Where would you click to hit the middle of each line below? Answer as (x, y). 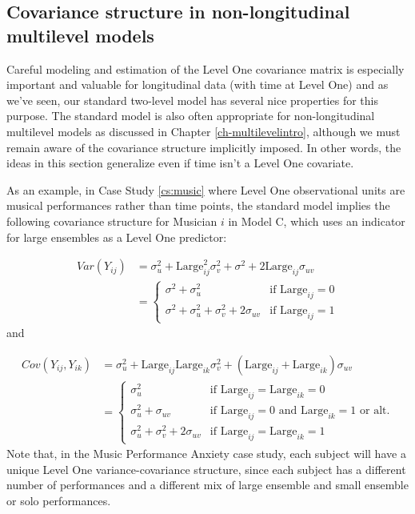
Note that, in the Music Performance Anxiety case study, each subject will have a (206, 454)
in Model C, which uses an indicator (317, 221)
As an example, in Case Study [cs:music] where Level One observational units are (206, 189)
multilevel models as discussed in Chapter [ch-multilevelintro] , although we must (204, 131)
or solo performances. (59, 500)
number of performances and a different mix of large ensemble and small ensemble (207, 485)
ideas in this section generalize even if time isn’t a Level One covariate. (180, 163)
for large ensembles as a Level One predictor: (117, 237)
